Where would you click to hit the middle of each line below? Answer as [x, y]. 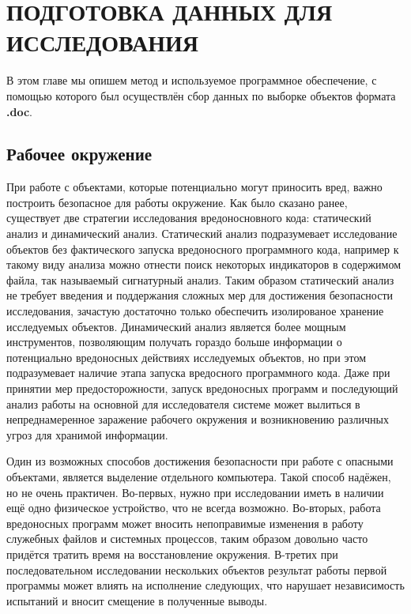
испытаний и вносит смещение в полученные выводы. [137, 600]
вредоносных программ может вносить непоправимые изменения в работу [185, 523]
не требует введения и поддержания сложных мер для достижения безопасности [200, 295]
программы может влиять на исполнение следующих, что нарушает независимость [205, 585]
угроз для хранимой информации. [87, 434]
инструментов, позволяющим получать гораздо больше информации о [174, 342]
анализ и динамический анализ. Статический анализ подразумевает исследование [202, 234]
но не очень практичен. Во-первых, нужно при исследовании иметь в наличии [195, 492]
